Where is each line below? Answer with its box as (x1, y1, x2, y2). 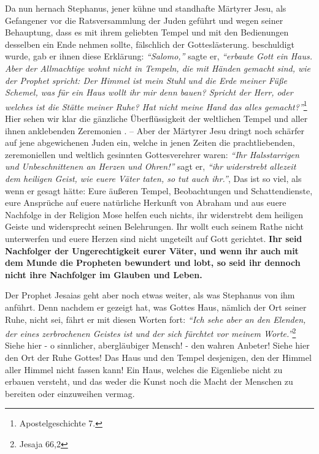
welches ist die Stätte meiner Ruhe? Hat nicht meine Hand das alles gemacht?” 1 (5, 98, 307, 113)
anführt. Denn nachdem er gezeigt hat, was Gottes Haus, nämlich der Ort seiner (5, 300, 307, 313)
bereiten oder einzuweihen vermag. (5, 387, 135, 399)
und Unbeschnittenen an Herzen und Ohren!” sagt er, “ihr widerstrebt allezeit (5, 160, 296, 173)
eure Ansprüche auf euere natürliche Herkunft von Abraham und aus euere (5, 196, 286, 209)
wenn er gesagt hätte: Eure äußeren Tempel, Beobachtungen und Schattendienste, (5, 184, 313, 197)
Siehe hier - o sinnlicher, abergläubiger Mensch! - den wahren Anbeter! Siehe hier (5, 339, 310, 352)
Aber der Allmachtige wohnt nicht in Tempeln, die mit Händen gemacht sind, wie (5, 61, 310, 74)
